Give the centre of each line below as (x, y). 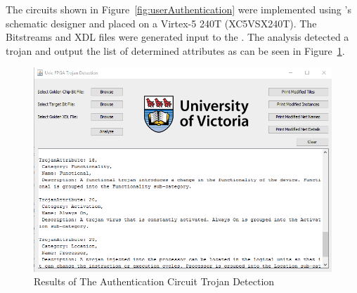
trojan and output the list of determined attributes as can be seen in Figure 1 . (175, 50)
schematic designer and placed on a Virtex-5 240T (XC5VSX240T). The (161, 23)
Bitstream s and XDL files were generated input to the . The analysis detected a (177, 37)
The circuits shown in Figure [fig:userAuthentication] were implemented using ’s (178, 9)
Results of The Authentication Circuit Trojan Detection (154, 281)
